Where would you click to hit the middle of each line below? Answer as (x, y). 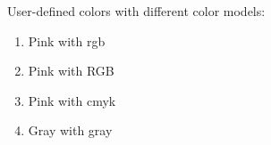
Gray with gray (70, 130)
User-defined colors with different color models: (136, 11)
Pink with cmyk (72, 100)
